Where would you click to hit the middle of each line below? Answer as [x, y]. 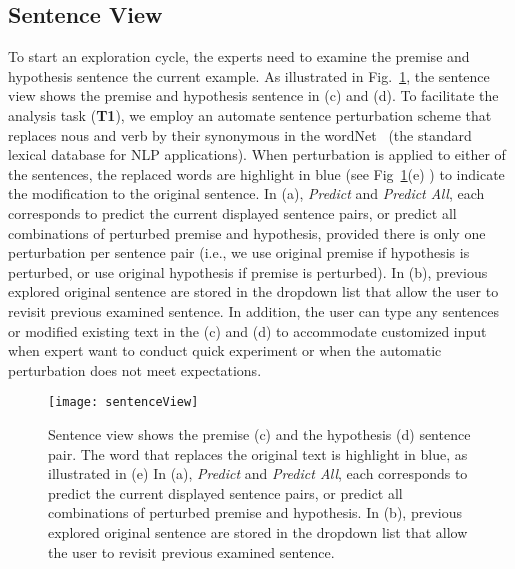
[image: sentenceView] [123, 402]
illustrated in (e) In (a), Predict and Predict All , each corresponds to [258, 473]
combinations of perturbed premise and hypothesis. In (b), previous [255, 512]
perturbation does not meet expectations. [135, 369]
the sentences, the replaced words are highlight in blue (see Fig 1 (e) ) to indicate [256, 173]
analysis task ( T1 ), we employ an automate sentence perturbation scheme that [250, 114]
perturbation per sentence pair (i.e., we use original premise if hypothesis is [239, 252]
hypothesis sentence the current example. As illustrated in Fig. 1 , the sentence [249, 75]
